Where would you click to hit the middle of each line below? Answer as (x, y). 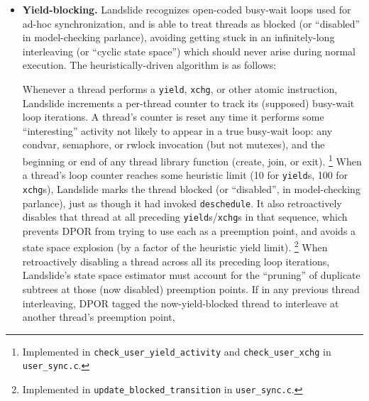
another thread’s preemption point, (99, 317)
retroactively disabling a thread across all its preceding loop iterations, (176, 261)
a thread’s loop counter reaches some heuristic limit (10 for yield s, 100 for (185, 175)
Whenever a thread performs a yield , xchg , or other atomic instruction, (180, 88)
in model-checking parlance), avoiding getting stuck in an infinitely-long (178, 37)
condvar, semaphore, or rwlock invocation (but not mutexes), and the (174, 144)
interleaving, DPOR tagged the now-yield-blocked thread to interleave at (181, 303)
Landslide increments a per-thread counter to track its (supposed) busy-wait (188, 103)
